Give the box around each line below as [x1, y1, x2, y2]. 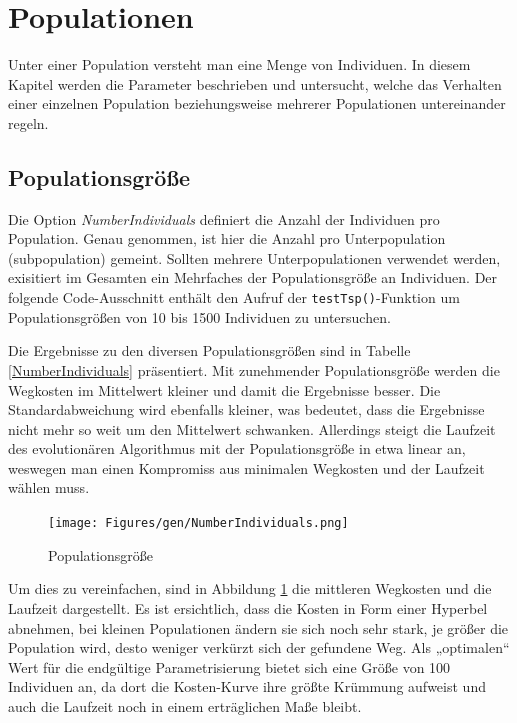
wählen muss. [8, 477, 90, 498]
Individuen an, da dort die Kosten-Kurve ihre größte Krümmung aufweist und [8, 676, 486, 697]
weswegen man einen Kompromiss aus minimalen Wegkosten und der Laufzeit [8, 457, 485, 478]
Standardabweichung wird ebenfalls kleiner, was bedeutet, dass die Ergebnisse [8, 399, 485, 420]
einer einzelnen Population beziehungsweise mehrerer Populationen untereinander [8, 93, 506, 114]
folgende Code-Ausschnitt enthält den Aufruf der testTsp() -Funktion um [8, 287, 460, 308]
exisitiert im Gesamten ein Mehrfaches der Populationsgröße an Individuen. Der [8, 267, 498, 288]
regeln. [8, 112, 49, 133]
